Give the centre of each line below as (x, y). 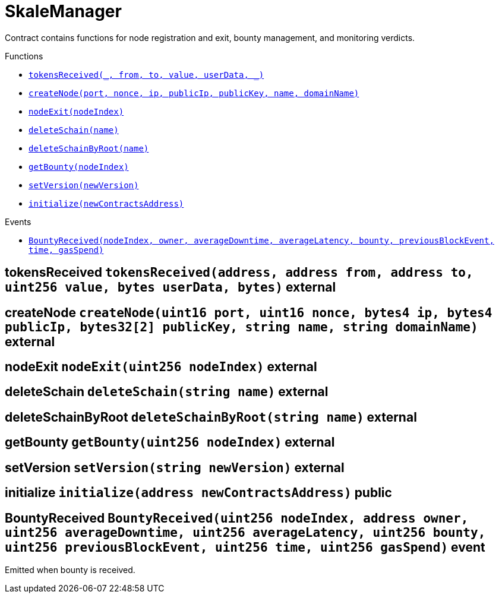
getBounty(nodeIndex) (79, 167)
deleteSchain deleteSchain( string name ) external (167, 392)
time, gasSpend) (66, 250)
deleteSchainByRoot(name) (89, 148)
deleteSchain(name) (74, 130)
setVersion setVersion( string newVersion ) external (175, 467)
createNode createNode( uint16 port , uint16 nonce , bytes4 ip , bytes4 (249, 312)
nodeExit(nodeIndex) (76, 111)
